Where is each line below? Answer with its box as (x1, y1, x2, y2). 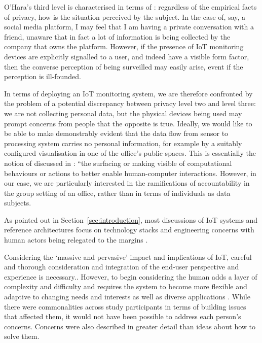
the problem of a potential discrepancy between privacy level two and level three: (4, 98, 256, 109)
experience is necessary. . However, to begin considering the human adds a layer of (4, 271, 257, 282)
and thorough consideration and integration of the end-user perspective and (4, 261, 239, 272)
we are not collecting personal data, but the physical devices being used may (4, 108, 242, 118)
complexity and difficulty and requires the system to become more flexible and (4, 281, 247, 292)
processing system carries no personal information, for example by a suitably (4, 138, 242, 148)
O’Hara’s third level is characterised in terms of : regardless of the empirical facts (4, 2, 257, 12)
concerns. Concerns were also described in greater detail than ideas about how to (4, 321, 256, 331)
